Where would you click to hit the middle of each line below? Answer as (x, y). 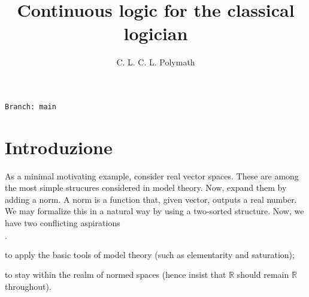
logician (156, 33)
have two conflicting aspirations (63, 223)
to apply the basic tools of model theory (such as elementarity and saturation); (150, 254)
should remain (263, 274)
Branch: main (31, 106)
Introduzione (59, 147)
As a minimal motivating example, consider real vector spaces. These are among (152, 175)
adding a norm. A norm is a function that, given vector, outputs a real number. (151, 199)
